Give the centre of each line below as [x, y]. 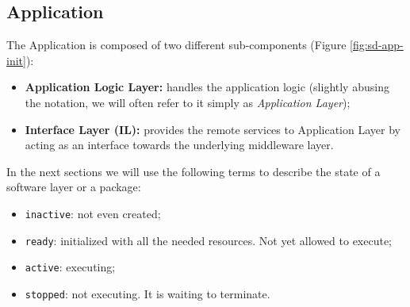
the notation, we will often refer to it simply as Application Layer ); [188, 102]
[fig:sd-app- [377, 45]
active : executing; [70, 267]
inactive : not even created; [93, 213]
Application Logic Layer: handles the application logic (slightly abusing [207, 87]
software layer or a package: [74, 187]
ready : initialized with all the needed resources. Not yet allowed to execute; [209, 240]
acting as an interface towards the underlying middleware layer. [179, 145]
